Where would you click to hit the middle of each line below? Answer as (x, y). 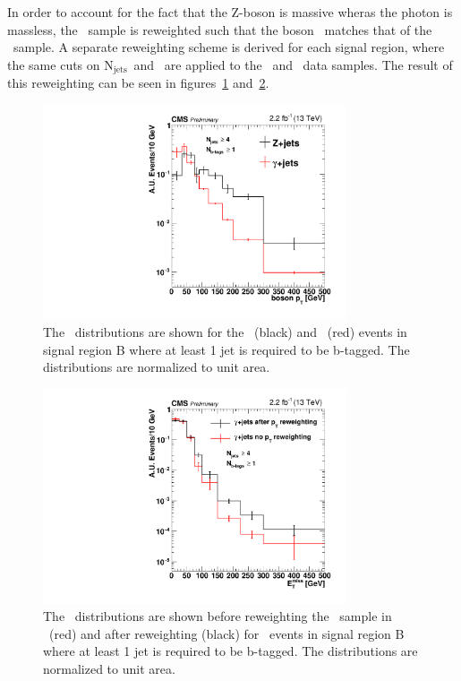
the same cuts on (54, 64)
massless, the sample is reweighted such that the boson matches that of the (220, 29)
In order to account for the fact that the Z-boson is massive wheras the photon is (230, 12)
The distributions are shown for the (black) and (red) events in (225, 332)
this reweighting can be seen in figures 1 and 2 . (138, 83)
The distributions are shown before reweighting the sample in (218, 616)
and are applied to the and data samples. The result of (293, 64)
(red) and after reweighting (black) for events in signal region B (226, 633)
